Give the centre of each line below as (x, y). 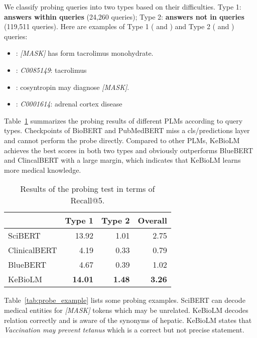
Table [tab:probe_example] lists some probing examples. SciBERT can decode (125, 300)
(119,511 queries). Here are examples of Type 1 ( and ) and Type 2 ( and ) (119, 26)
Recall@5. (88, 200)
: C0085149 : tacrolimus (51, 70)
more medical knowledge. (43, 170)
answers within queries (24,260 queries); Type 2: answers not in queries (124, 16)
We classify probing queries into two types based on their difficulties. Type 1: (123, 7)
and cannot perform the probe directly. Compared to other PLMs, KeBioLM (122, 140)
